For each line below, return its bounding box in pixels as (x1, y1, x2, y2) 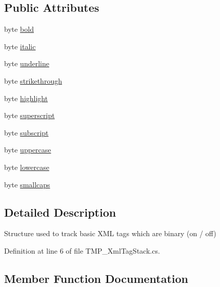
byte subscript (4, 127, 49, 138)
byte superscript (4, 110, 55, 121)
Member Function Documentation (4, 270, 189, 286)
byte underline (4, 58, 49, 69)
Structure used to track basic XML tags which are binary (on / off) (4, 228, 216, 239)
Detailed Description (4, 204, 116, 220)
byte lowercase (4, 161, 49, 172)
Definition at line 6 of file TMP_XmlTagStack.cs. (4, 245, 160, 256)
